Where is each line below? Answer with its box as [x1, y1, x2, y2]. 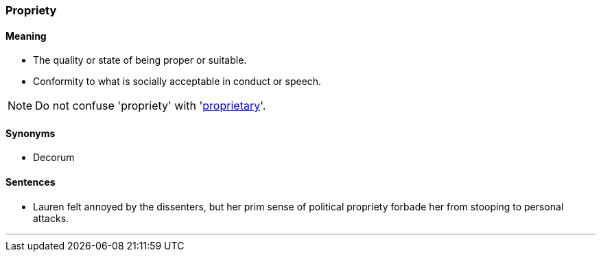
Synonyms [5, 127, 56, 139]
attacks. [33, 212, 69, 224]
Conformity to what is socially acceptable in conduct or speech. [33, 75, 322, 88]
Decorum [33, 151, 75, 164]
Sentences [5, 176, 56, 188]
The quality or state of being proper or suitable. [33, 54, 247, 66]
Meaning [5, 29, 47, 42]
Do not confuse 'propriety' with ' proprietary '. [35, 99, 266, 113]
